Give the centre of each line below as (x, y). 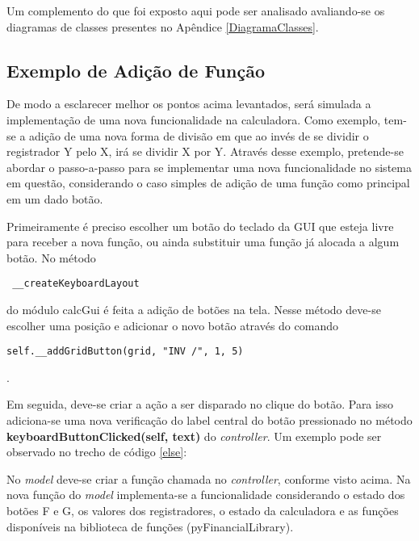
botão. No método (51, 257)
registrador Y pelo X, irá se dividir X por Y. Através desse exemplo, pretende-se (205, 151)
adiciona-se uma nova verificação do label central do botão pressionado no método (209, 420)
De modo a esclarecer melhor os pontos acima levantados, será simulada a (189, 104)
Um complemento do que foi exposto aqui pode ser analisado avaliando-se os (196, 10)
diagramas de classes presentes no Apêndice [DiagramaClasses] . (163, 26)
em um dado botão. (55, 198)
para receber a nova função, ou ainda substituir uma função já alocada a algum (203, 242)
